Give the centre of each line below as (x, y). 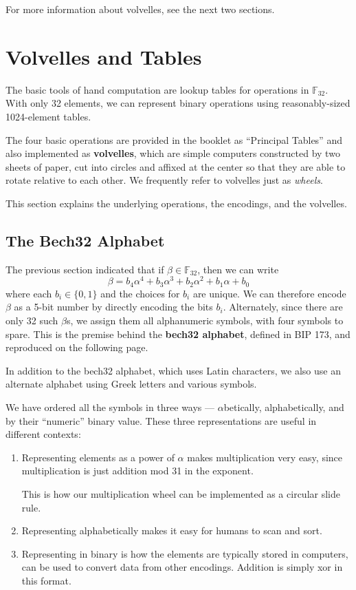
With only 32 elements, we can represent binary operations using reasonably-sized (178, 103)
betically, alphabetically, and (284, 407)
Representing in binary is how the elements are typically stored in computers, (185, 553)
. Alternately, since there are (283, 307)
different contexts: (43, 434)
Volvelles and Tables (104, 56)
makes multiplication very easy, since (265, 457)
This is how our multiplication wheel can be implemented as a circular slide (181, 493)
